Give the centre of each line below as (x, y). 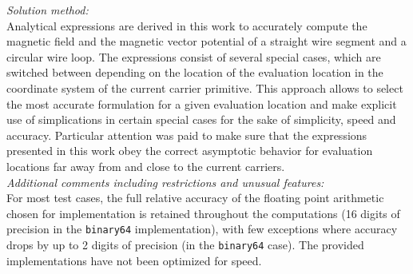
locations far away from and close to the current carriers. (146, 166)
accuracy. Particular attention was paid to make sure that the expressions (187, 135)
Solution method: (48, 10)
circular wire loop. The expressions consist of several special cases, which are (194, 56)
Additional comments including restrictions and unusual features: (165, 182)
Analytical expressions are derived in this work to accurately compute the (187, 25)
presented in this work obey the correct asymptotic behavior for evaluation (190, 151)
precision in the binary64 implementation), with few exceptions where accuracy (202, 229)
